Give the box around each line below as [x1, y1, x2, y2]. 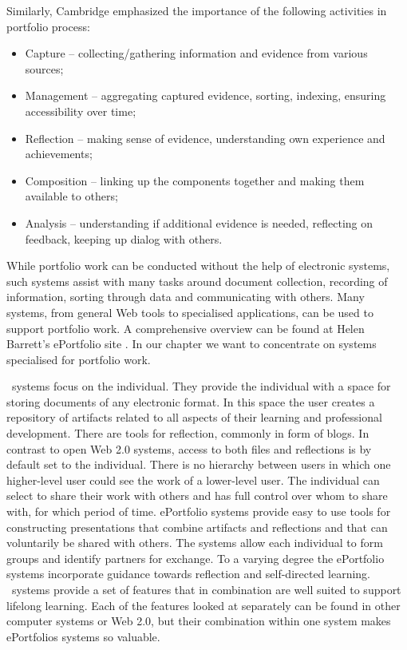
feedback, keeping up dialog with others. [25, 230, 223, 247]
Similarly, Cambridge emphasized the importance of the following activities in [6, 2, 387, 18]
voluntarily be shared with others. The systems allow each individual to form [6, 534, 383, 551]
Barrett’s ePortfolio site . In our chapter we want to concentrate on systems [6, 335, 377, 352]
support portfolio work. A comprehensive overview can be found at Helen [6, 319, 365, 336]
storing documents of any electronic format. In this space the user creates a [6, 393, 375, 410]
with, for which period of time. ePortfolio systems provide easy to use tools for [6, 503, 391, 520]
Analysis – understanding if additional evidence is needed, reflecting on [25, 214, 373, 231]
